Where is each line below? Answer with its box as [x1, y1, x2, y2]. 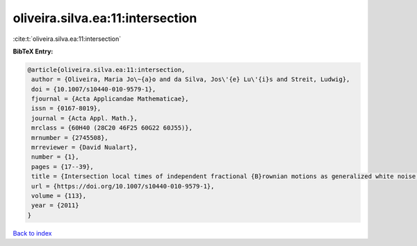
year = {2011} [31, 202, 79, 209]
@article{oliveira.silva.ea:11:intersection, [27, 66, 186, 73]
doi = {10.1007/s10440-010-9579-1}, [31, 85, 156, 93]
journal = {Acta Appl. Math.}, [31, 114, 138, 122]
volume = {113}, [31, 192, 87, 200]
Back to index [13, 229, 52, 237]
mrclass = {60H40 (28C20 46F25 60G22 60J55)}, [31, 124, 193, 132]
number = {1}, [31, 153, 79, 161]
